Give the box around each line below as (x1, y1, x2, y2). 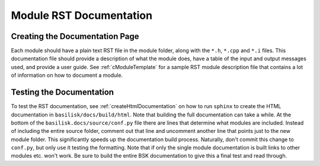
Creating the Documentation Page (11, 31, 139, 41)
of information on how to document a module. (11, 71, 123, 79)
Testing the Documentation (11, 87, 114, 97)
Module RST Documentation (11, 9, 153, 22)
